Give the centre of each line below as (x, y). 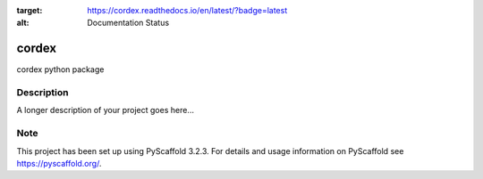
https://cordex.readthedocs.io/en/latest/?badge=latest (187, 10)
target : (30, 10)
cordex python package (60, 69)
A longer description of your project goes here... (105, 110)
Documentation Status (128, 23)
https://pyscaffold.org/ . (59, 163)
